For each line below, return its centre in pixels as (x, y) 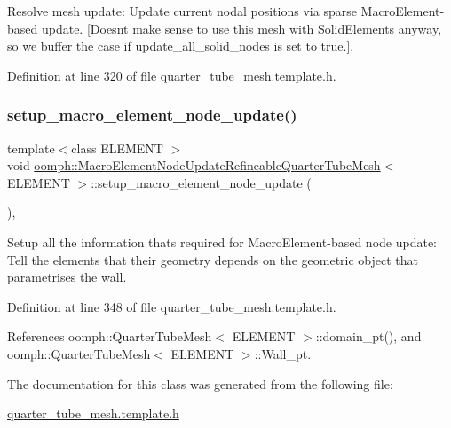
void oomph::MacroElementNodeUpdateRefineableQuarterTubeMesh (194, 165)
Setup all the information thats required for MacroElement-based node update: (222, 241)
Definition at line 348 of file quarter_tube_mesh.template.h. (172, 306)
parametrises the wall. (67, 277)
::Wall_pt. (283, 353)
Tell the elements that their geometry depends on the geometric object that (213, 259)
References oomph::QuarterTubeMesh (110, 336)
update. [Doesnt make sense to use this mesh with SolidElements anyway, (241, 28)
